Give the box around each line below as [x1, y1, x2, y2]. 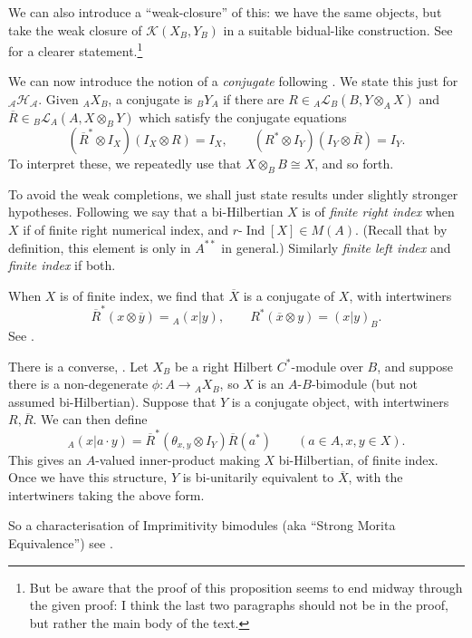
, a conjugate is [108, 90, 193, 109]
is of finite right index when [302, 202, 455, 221]
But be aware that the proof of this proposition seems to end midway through [29, 577, 463, 596]
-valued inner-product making [95, 449, 260, 469]
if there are [223, 90, 284, 109]
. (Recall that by [355, 220, 448, 239]
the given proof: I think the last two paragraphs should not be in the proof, [29, 595, 448, 614]
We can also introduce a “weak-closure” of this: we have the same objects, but [8, 3, 442, 21]
